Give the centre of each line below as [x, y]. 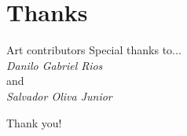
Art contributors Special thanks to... [94, 50]
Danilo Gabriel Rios [55, 65]
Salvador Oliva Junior [59, 96]
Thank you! [34, 122]
